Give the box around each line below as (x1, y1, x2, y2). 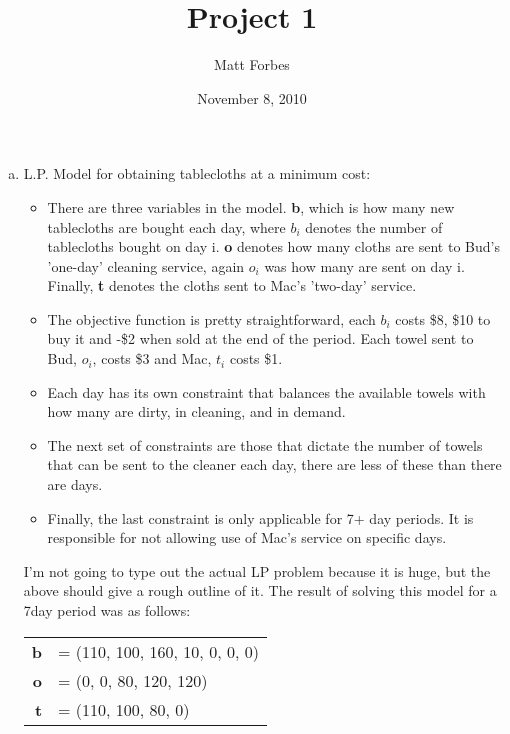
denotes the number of (305, 216, 443, 237)
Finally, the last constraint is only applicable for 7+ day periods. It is (47, 507, 474, 528)
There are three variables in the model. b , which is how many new (47, 196, 455, 217)
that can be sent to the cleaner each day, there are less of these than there (47, 454, 502, 475)
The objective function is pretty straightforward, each (47, 308, 376, 329)
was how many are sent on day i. (264, 255, 465, 276)
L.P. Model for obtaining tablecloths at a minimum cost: (23, 163, 371, 184)
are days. (47, 474, 103, 495)
